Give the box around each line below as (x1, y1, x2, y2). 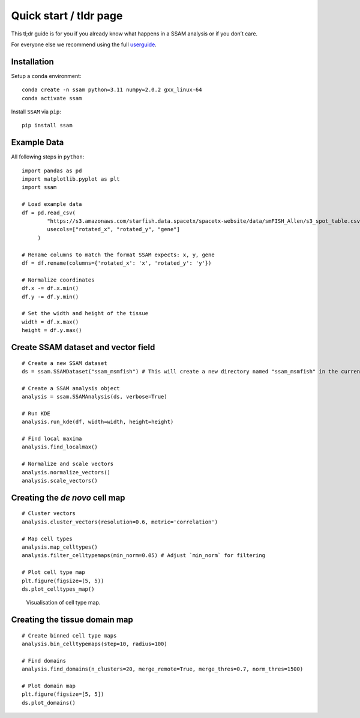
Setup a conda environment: (11, 72, 82, 79)
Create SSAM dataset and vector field (11, 342, 155, 352)
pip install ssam (22, 122, 73, 129)
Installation (11, 56, 54, 67)
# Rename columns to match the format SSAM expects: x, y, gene (22, 251, 215, 258)
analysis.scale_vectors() (22, 477, 98, 484)
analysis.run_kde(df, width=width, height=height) (22, 418, 174, 426)
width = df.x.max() (22, 318, 79, 325)
